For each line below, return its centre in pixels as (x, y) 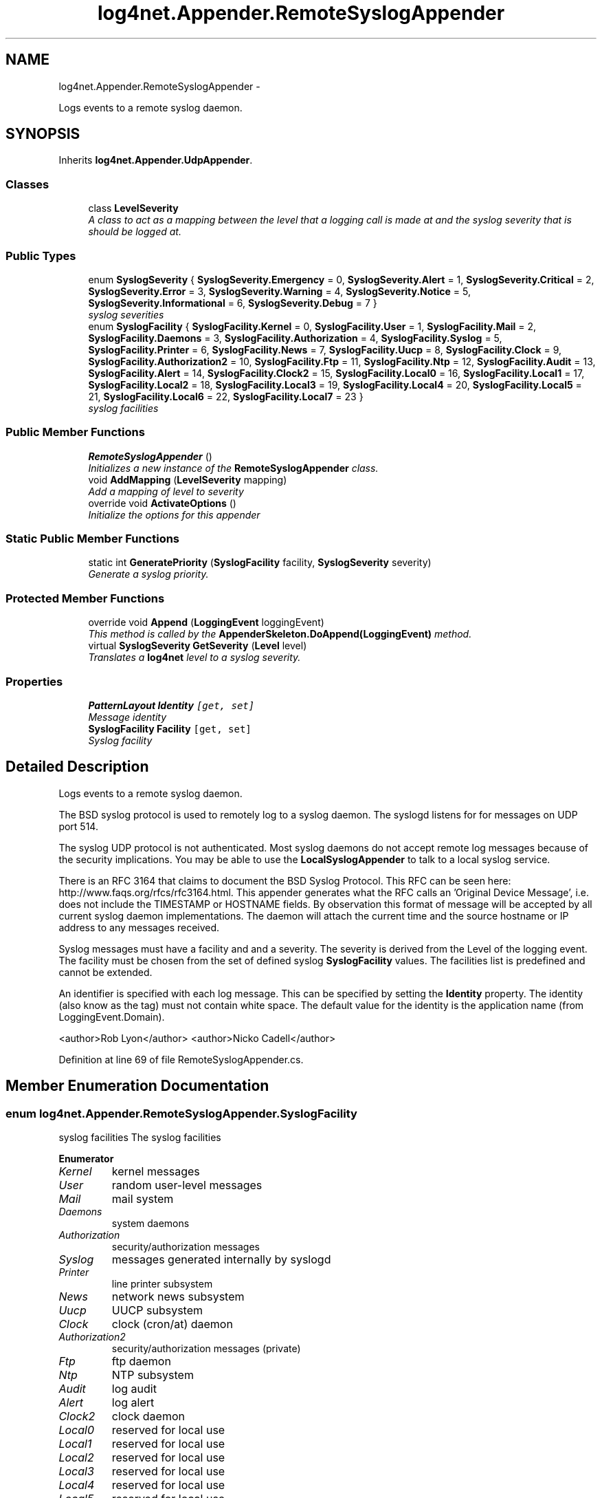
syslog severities (126, 314)
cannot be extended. (105, 972)
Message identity (127, 717)
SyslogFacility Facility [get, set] (170, 728)
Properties (34, 681)
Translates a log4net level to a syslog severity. (194, 658)
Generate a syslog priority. (148, 574)
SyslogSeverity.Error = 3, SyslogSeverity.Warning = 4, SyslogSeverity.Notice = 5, (279, 291)
